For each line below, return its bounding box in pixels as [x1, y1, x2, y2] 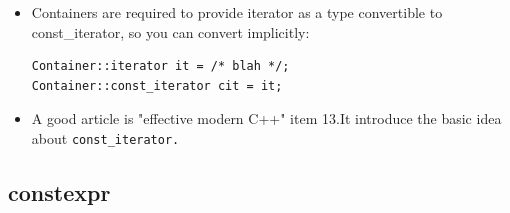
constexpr [8, 177, 111, 208]
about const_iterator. [31, 127, 180, 148]
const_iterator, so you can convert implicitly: [31, 21, 310, 42]
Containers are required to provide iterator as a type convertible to [31, 2, 443, 22]
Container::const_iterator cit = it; [31, 78, 283, 93]
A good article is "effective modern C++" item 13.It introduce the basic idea [31, 108, 502, 129]
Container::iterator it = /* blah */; [31, 59, 290, 74]
